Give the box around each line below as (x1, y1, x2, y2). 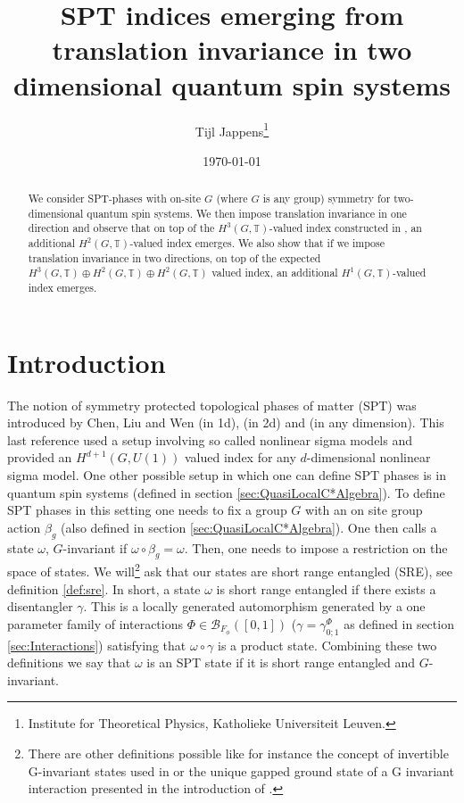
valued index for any (184, 448, 296, 467)
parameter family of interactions (7, 614, 183, 633)
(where (216, 191, 248, 206)
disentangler (7, 597, 73, 616)
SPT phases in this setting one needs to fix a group (7, 501, 287, 519)
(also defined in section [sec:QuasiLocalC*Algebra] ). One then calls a (61, 517, 437, 536)
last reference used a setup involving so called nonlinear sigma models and (7, 430, 413, 449)
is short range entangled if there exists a (216, 579, 436, 598)
